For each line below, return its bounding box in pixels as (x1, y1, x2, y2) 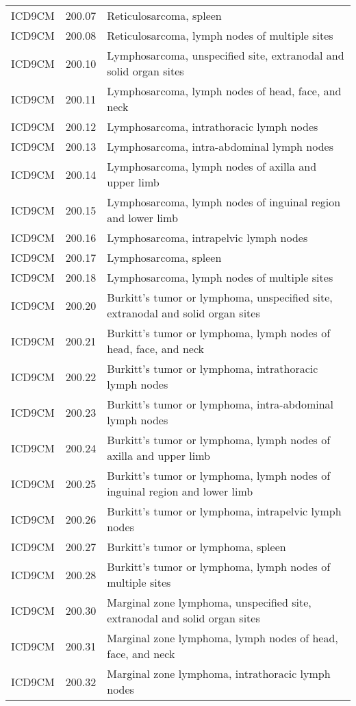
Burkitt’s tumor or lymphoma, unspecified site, (107, 289, 333, 305)
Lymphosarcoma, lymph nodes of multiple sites (107, 269, 333, 285)
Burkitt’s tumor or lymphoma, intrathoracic (107, 361, 318, 376)
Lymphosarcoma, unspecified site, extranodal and (107, 47, 344, 63)
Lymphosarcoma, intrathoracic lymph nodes (107, 119, 318, 134)
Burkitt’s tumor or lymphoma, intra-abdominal (107, 396, 334, 412)
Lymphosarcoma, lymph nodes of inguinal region (107, 194, 341, 210)
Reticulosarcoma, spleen (107, 8, 222, 23)
